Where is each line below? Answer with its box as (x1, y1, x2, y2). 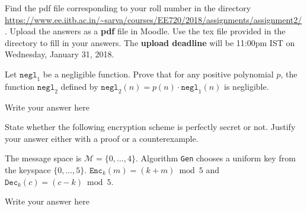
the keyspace (5, 164, 51, 176)
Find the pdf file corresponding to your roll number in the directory (5, 2, 251, 14)
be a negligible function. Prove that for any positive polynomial (43, 67, 274, 80)
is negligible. (224, 80, 269, 92)
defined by (60, 80, 98, 92)
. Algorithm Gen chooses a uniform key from (135, 152, 296, 164)
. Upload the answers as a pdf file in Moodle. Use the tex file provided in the (5, 25, 286, 37)
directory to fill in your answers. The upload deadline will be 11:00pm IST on (5, 36, 295, 48)
